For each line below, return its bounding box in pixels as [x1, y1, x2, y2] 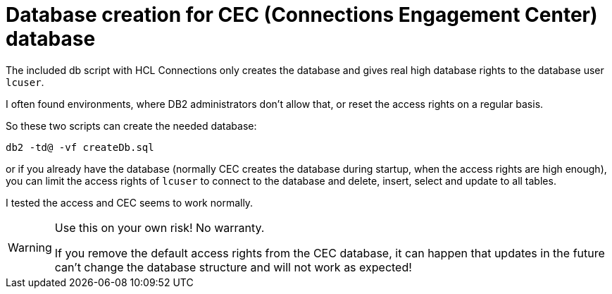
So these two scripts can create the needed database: [6, 119, 257, 132]
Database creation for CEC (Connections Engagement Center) [6, 3, 598, 27]
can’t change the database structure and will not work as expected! [54, 259, 412, 274]
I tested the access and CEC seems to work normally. [6, 196, 254, 209]
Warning [8, 240, 52, 255]
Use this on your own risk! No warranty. [54, 220, 265, 235]
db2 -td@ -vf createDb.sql [6, 141, 154, 153]
